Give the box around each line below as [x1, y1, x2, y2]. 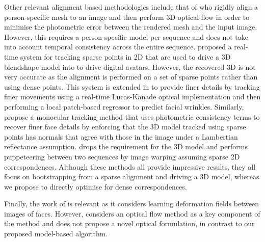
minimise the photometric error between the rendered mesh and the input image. [4, 21, 257, 32]
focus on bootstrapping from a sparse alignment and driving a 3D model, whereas [4, 171, 259, 182]
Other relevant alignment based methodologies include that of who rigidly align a [4, 2, 258, 12]
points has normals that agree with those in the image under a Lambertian [4, 131, 238, 142]
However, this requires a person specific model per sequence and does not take [4, 31, 248, 42]
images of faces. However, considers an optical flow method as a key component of [4, 208, 260, 219]
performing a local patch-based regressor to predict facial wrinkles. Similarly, [4, 101, 244, 112]
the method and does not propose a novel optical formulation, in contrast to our [4, 218, 255, 229]
